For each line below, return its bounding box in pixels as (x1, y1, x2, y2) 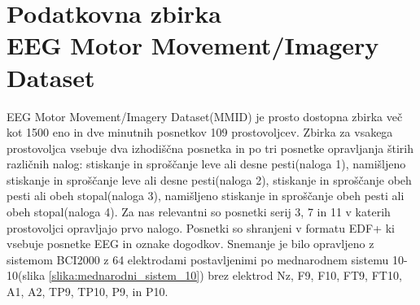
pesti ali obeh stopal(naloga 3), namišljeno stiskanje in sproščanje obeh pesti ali (7, 187, 405, 204)
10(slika (7, 267, 46, 284)
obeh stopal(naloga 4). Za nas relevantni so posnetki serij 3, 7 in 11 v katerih (7, 203, 391, 220)
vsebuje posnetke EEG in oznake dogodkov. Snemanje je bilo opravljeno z (7, 235, 374, 252)
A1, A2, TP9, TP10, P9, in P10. (7, 283, 168, 300)
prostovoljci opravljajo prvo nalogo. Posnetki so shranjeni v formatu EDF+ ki (7, 219, 395, 236)
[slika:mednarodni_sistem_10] (48, 267, 200, 284)
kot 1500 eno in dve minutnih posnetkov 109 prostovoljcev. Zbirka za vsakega (7, 124, 393, 141)
